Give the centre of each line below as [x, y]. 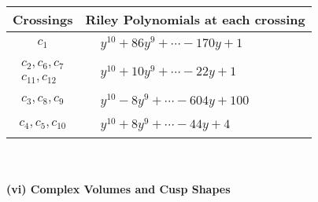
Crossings [43, 19]
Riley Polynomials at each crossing [195, 19]
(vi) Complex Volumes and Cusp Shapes [118, 188]
